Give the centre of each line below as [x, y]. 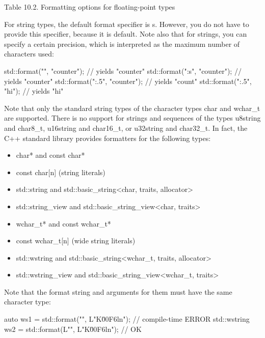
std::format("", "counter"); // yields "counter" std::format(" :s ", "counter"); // [123, 71]
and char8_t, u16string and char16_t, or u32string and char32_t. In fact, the [126, 128]
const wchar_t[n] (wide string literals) [76, 241]
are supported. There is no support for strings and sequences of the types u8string [132, 118]
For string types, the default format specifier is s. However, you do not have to [127, 24]
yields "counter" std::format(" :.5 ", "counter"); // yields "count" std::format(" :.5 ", [128, 81]
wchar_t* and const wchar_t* [63, 223]
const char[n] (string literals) [61, 172]
